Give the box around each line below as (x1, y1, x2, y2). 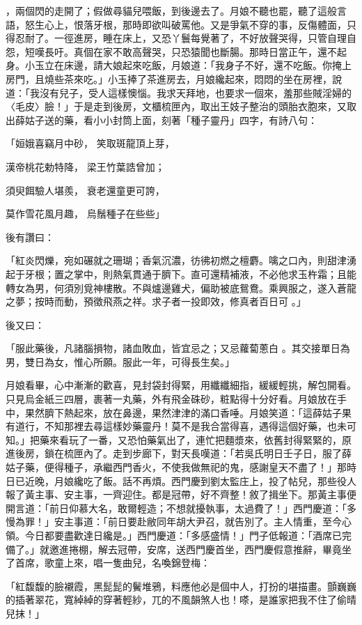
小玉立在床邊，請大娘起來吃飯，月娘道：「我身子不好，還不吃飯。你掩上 (24, 58, 352, 72)
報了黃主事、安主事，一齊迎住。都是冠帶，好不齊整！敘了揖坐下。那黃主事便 (6, 487, 356, 502)
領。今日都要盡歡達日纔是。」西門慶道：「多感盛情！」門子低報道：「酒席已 (6, 528, 342, 542)
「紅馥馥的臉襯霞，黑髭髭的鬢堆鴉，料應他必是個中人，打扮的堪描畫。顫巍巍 (6, 578, 356, 593)
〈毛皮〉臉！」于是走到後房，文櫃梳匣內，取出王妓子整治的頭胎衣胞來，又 (6, 99, 347, 114)
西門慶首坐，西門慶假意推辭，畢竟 (185, 541, 342, 556)
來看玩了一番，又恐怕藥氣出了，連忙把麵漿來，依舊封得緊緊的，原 (49, 432, 352, 447)
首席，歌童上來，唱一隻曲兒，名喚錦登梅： (15, 555, 210, 570)
